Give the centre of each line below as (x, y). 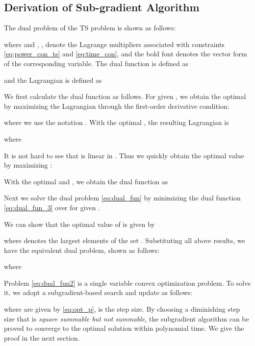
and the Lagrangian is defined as (53, 80)
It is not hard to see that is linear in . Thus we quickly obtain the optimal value (124, 155)
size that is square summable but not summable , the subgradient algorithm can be (127, 318)
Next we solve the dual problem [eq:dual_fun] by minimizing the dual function (122, 198)
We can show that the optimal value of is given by (79, 224)
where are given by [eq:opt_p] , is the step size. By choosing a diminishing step (122, 309)
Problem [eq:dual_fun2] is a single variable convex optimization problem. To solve (127, 283)
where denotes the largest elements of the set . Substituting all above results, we (125, 240)
